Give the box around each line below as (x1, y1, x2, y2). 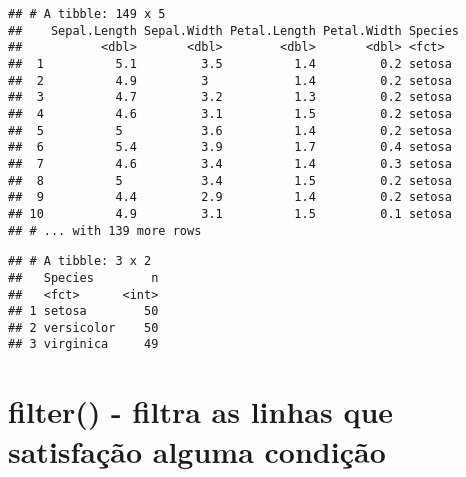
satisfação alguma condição (8, 430, 386, 471)
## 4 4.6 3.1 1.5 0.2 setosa (8, 106, 452, 121)
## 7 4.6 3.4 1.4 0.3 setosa (8, 156, 452, 171)
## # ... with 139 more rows (8, 223, 202, 238)
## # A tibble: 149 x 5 (8, 7, 166, 21)
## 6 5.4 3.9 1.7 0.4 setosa (8, 140, 452, 155)
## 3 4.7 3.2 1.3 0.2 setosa (8, 90, 452, 105)
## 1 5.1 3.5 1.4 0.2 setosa (8, 56, 452, 71)
